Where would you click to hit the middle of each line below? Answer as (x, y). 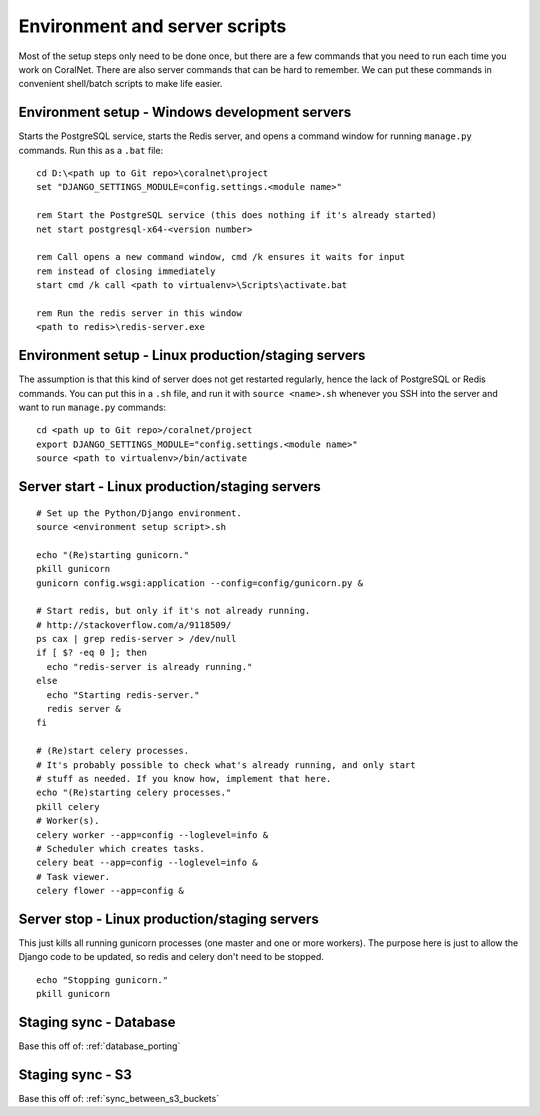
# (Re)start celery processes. (113, 751)
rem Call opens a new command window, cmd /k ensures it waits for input (221, 257)
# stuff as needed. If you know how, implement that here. (184, 778)
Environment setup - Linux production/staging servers (192, 355)
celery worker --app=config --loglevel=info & (152, 834)
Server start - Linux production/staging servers (169, 486)
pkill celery (68, 806)
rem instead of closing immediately (126, 271)
